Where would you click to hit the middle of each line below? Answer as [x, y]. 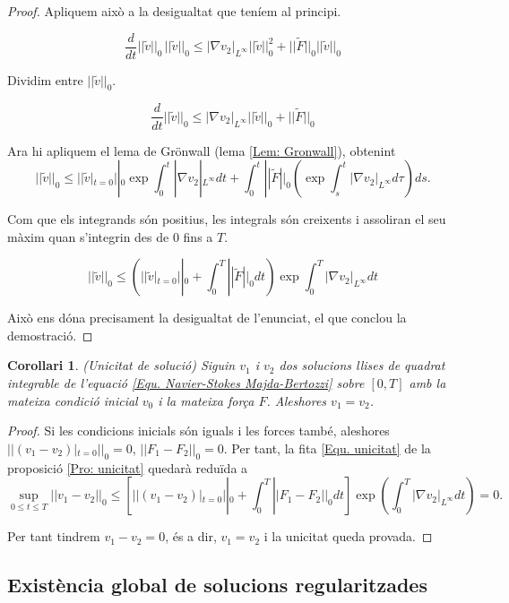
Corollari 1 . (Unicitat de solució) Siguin [121, 365]
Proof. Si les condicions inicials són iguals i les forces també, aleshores [198, 431]
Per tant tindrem [54, 536]
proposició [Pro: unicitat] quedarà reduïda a [128, 467]
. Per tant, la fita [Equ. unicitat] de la [327, 448]
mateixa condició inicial [73, 400]
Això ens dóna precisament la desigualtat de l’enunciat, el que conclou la [207, 318]
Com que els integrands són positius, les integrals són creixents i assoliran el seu [227, 219]
